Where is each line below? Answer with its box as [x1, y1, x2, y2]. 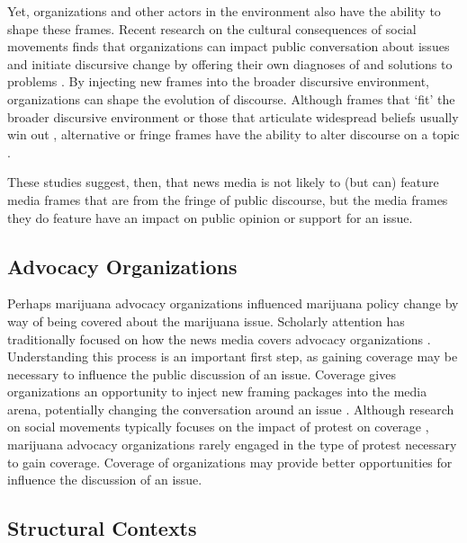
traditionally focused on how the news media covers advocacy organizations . [7, 329, 431, 348]
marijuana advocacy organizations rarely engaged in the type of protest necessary [7, 435, 457, 454]
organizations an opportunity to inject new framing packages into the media [7, 382, 427, 401]
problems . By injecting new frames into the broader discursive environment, [7, 72, 429, 91]
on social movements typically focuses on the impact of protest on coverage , [7, 417, 429, 436]
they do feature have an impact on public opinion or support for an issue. [7, 208, 413, 227]
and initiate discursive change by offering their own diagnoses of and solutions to [7, 54, 453, 73]
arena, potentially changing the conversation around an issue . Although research [7, 399, 454, 418]
